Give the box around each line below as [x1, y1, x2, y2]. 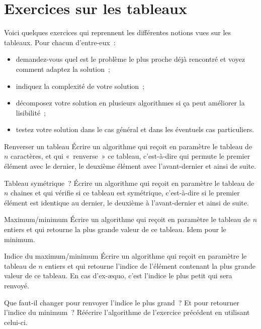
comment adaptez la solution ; [16, 63, 110, 74]
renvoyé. [4, 280, 29, 290]
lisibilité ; [16, 107, 46, 118]
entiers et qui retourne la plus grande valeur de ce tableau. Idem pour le [4, 224, 226, 235]
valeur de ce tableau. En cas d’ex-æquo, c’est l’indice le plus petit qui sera [4, 270, 232, 281]
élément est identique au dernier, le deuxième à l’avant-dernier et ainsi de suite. [4, 197, 249, 207]
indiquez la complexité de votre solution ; [16, 80, 145, 91]
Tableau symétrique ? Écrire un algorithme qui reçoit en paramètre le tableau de [4, 177, 254, 188]
